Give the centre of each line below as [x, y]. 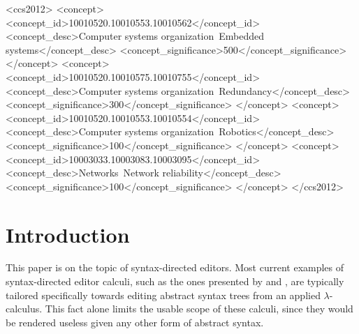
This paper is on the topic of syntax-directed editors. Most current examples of [175, 267]
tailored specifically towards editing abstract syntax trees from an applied [163, 295]
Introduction [68, 234]
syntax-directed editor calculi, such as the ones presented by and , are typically [175, 281]
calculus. [24, 309]
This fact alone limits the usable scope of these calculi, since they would [199, 309]
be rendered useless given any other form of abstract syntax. [135, 322]
